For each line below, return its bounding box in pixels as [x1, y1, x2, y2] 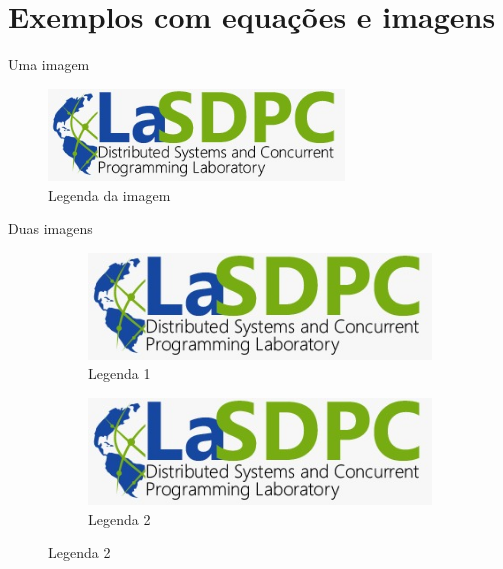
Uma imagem [8, 54, 90, 75]
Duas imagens [8, 218, 93, 239]
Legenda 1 [88, 363, 151, 384]
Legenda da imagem [48, 184, 171, 205]
